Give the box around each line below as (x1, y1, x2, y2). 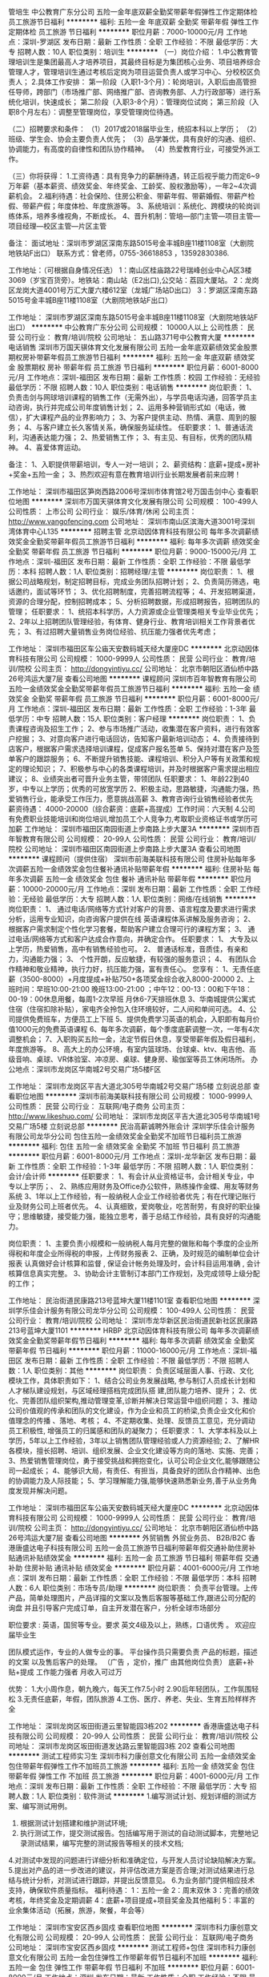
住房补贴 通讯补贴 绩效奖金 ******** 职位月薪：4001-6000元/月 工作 (23, 1563, 253, 1572)
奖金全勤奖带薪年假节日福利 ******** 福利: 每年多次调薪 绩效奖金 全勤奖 (14, 1336, 255, 1345)
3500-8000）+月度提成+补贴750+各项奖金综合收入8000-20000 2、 (22, 974, 248, 984)
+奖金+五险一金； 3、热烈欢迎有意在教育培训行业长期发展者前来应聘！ (8, 469, 242, 479)
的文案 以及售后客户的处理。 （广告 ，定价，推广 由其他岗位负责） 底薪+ (8, 1657, 247, 1666)
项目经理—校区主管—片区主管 (8, 221, 106, 231)
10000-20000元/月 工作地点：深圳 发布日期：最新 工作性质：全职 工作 (22, 884, 254, 893)
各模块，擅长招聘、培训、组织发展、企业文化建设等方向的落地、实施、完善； (8, 1446, 261, 1456)
